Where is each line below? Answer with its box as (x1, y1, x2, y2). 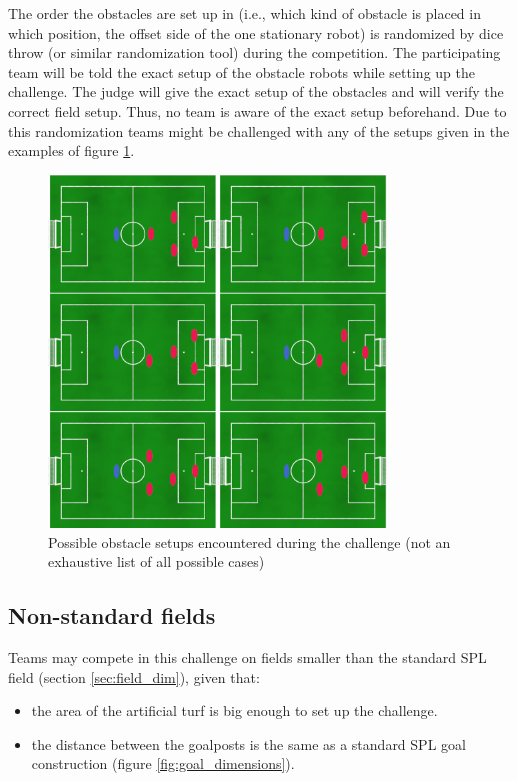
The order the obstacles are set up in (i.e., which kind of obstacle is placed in (8, 3, 481, 23)
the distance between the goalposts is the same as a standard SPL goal (31, 733, 466, 754)
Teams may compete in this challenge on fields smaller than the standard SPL (8, 647, 487, 668)
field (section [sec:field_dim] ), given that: (8, 666, 260, 687)
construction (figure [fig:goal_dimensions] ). (31, 753, 295, 774)
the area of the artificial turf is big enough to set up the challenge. (31, 700, 438, 721)
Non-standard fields (8, 600, 216, 631)
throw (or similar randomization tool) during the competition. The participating (8, 42, 501, 63)
